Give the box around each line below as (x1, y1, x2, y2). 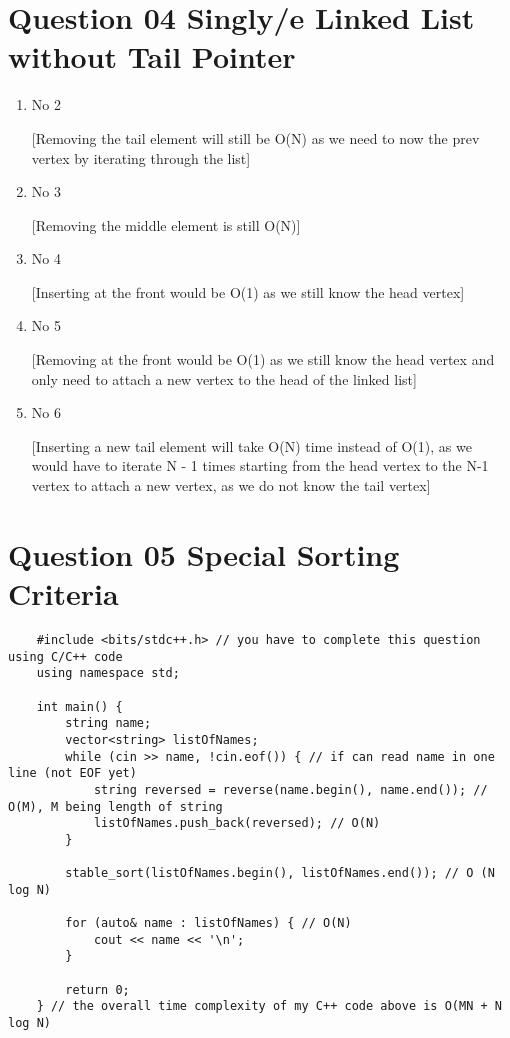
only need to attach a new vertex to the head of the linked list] (31, 368, 417, 389)
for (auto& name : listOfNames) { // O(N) (65, 916, 352, 931)
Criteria (8, 573, 119, 613)
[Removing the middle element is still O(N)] (31, 214, 301, 235)
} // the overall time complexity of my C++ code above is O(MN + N (36, 999, 502, 1014)
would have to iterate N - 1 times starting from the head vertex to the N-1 (31, 455, 489, 476)
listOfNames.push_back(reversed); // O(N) (93, 816, 381, 831)
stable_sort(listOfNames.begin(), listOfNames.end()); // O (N (65, 866, 495, 881)
